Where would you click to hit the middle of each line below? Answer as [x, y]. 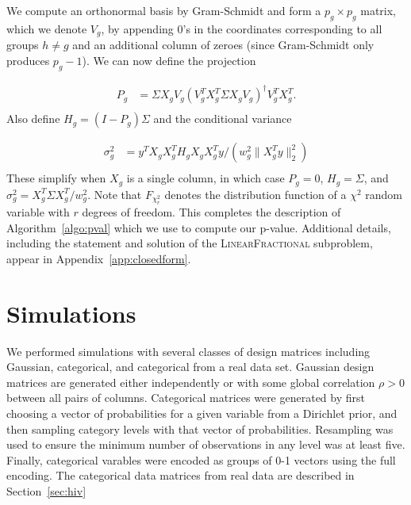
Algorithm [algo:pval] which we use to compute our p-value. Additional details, [199, 227]
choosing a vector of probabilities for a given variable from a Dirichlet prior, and [202, 413]
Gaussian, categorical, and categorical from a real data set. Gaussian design [190, 367]
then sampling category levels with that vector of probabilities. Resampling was [200, 428]
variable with [38, 212]
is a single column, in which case [205, 178]
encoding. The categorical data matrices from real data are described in [181, 475]
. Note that [115, 194]
